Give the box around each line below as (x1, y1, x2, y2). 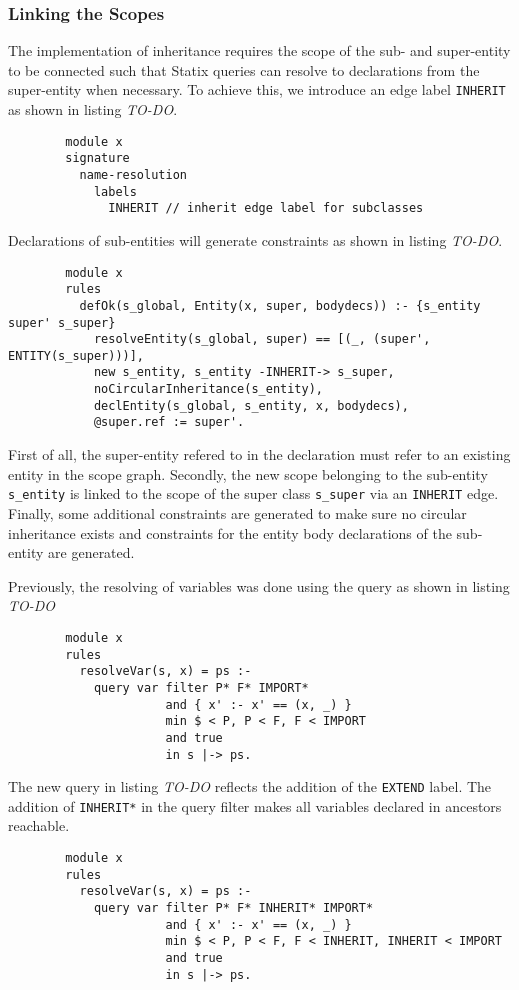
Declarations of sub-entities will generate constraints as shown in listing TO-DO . (8, 229, 503, 250)
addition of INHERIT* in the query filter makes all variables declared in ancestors (8, 795, 502, 816)
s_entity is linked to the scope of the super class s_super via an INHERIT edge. (8, 483, 499, 504)
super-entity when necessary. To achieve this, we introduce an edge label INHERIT (8, 79, 506, 100)
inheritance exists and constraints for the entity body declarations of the (8, 522, 452, 543)
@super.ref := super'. (93, 415, 245, 430)
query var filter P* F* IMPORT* (93, 680, 309, 695)
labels (93, 184, 137, 199)
